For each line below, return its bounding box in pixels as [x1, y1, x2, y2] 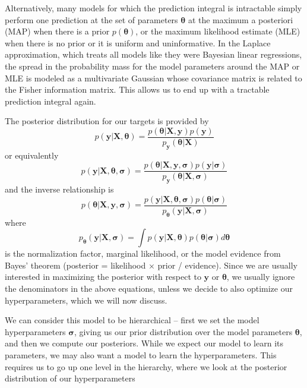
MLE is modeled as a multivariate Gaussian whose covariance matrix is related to [5, 71, 302, 84]
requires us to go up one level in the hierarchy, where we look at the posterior [5, 360, 287, 373]
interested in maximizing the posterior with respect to [5, 270, 201, 283]
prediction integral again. [5, 94, 96, 107]
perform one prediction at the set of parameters [5, 13, 178, 26]
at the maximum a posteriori [188, 13, 293, 26]
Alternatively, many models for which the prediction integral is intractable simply [5, 2, 302, 14]
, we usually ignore [226, 270, 295, 283]
